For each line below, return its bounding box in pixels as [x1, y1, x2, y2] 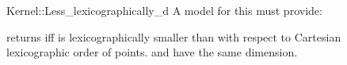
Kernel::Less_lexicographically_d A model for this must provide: [6, 2, 322, 18]
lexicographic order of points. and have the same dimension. [6, 44, 298, 60]
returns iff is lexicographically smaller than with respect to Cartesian [6, 28, 341, 45]
